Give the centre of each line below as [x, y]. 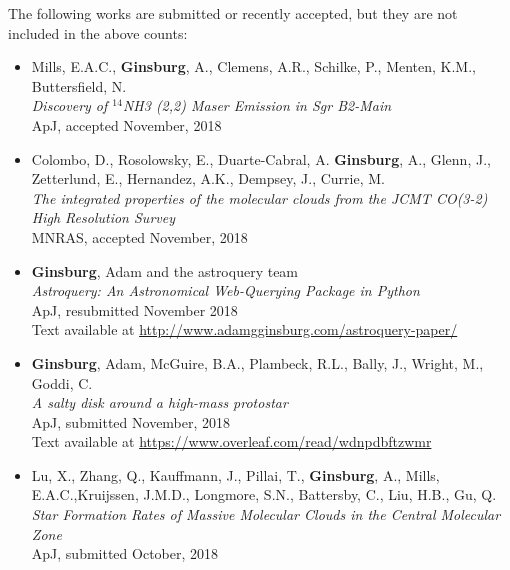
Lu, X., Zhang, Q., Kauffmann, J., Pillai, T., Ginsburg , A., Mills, [235, 474]
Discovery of [69, 105]
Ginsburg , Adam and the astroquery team [165, 270]
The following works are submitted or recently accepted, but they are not [233, 13]
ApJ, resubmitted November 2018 [134, 309]
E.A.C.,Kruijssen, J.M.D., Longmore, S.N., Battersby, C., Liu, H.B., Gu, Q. [264, 494]
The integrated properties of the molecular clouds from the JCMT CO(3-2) [259, 197]
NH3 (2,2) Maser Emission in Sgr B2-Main [257, 105]
